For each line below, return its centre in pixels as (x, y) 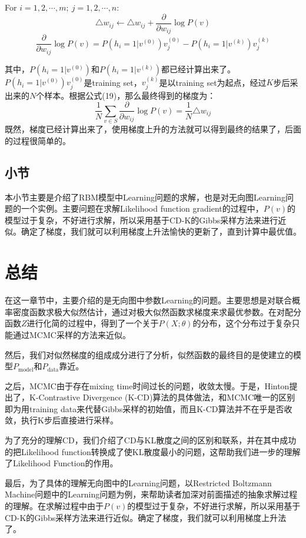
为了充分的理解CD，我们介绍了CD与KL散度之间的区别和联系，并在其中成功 (151, 440)
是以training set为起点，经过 (213, 82)
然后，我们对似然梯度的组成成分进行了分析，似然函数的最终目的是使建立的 (149, 354)
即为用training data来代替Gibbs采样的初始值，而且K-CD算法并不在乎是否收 (149, 408)
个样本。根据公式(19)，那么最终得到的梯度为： (126, 95)
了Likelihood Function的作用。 (61, 463)
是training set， (113, 82)
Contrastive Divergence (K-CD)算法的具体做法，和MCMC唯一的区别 (167, 397)
